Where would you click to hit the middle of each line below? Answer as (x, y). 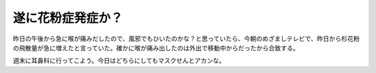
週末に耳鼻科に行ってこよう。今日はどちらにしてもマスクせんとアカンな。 (119, 61)
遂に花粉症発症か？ (68, 18)
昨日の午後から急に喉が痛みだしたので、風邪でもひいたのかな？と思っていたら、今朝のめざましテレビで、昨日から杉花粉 (186, 39)
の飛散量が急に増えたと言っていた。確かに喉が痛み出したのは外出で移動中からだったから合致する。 (156, 48)
